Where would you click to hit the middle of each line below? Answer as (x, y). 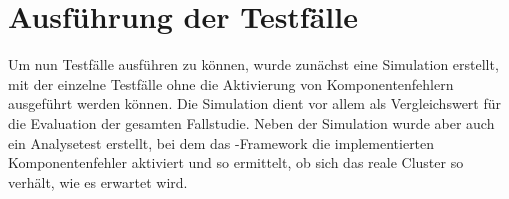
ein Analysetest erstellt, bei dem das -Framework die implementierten (221, 142)
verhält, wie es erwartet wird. (98, 181)
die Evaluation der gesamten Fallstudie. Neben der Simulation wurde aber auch (251, 122)
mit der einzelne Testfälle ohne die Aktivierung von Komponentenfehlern (231, 83)
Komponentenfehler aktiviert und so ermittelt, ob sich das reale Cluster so (236, 162)
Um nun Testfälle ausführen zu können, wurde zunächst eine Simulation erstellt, (253, 64)
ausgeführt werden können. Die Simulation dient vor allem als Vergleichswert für (255, 103)
